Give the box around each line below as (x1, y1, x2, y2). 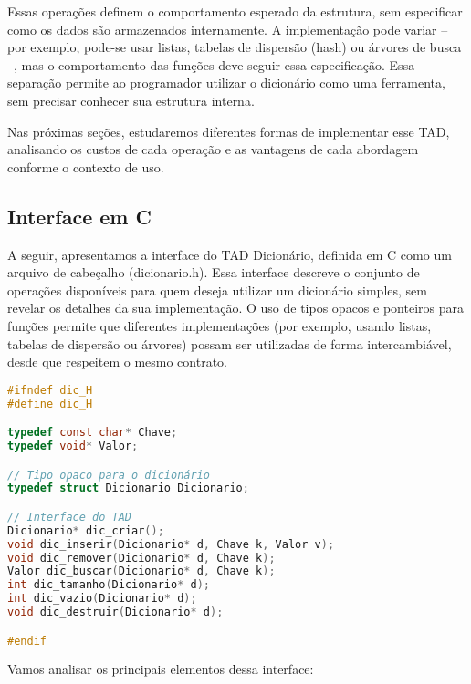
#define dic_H (7, 397, 93, 410)
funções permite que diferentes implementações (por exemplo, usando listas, (7, 316, 432, 335)
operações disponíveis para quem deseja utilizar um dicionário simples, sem (7, 280, 427, 299)
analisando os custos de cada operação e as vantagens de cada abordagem (7, 140, 419, 159)
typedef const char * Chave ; (7, 426, 178, 440)
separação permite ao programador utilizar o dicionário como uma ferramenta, (7, 73, 445, 92)
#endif (7, 634, 47, 648)
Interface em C (7, 202, 152, 230)
